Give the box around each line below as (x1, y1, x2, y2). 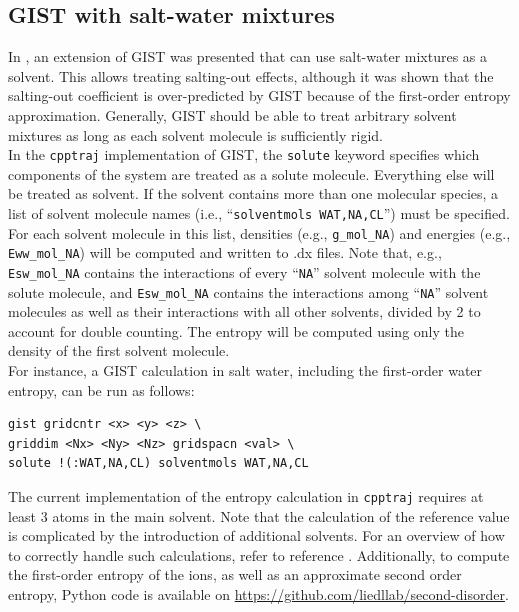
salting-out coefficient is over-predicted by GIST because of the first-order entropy (8, 85, 511, 106)
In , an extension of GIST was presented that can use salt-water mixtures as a (8, 46, 488, 67)
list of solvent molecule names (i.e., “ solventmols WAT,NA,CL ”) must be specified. (8, 203, 510, 224)
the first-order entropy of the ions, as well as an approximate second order (8, 564, 462, 585)
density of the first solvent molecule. (8, 340, 230, 361)
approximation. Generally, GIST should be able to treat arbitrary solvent (8, 104, 457, 125)
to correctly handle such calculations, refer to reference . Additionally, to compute (8, 544, 510, 565)
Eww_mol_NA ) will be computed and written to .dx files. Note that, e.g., (8, 242, 442, 263)
